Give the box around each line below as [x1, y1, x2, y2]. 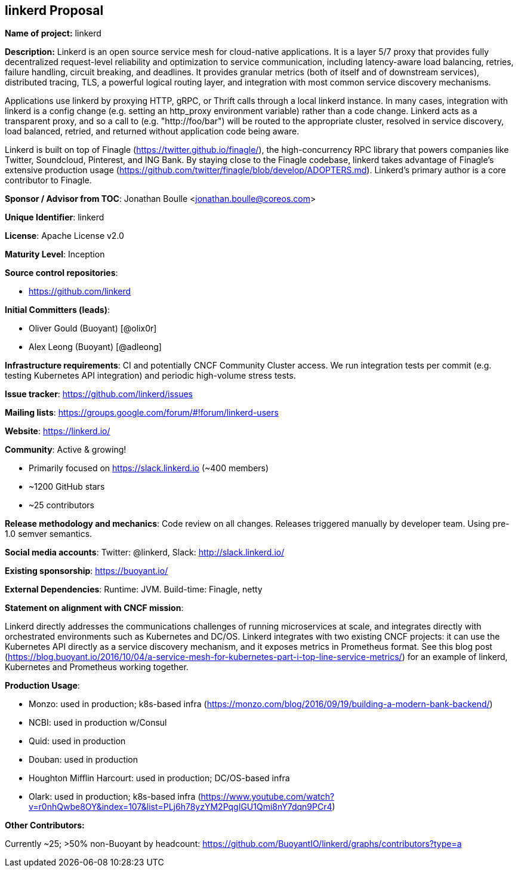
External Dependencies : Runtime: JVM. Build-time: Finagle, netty [5, 584, 263, 595]
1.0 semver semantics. [5, 529, 92, 539]
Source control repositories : [5, 268, 118, 278]
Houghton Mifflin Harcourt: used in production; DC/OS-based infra [29, 773, 290, 784]
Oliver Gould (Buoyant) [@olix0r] [29, 323, 157, 334]
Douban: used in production [29, 754, 138, 765]
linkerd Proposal [5, 3, 104, 18]
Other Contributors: [5, 820, 85, 831]
